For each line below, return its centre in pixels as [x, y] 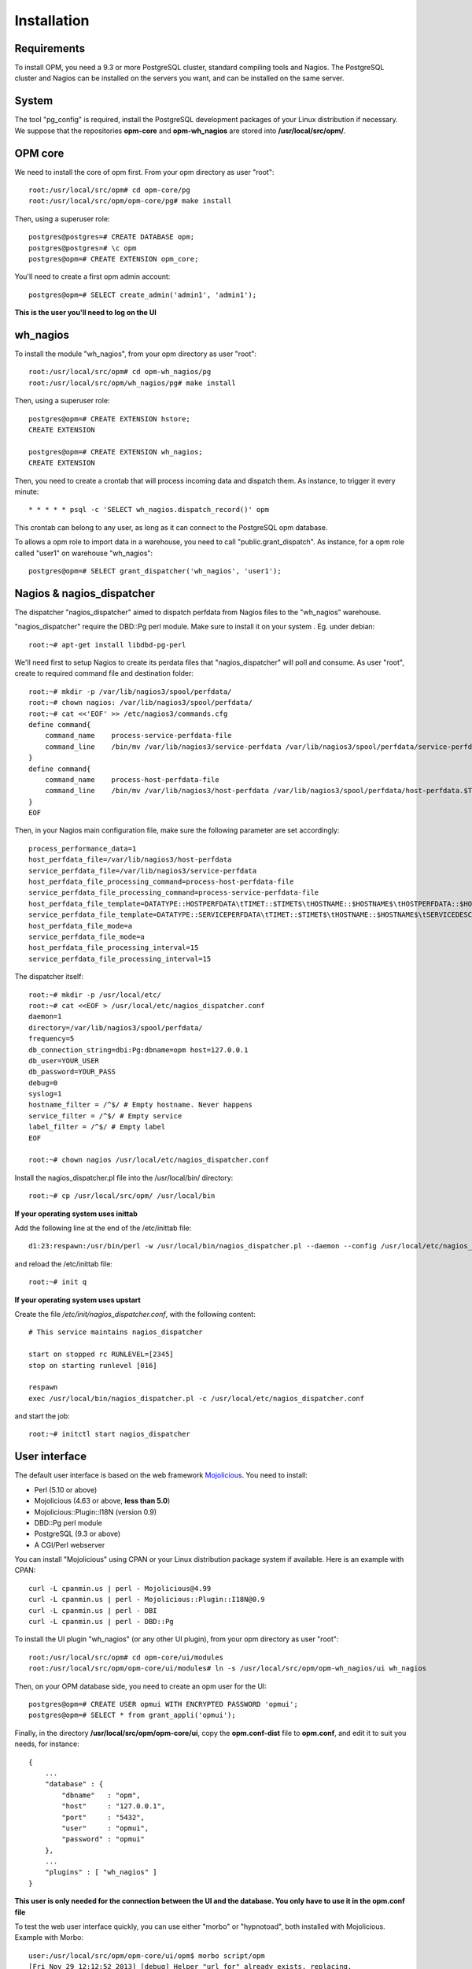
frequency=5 [52, 1039]
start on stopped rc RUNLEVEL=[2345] [101, 1354]
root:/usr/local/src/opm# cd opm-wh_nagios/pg [120, 372]
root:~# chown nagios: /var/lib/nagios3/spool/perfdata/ [141, 703]
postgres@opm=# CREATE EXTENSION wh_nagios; [116, 452]
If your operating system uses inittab [76, 1214]
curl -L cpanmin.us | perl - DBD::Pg [101, 1622]
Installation [52, 20]
